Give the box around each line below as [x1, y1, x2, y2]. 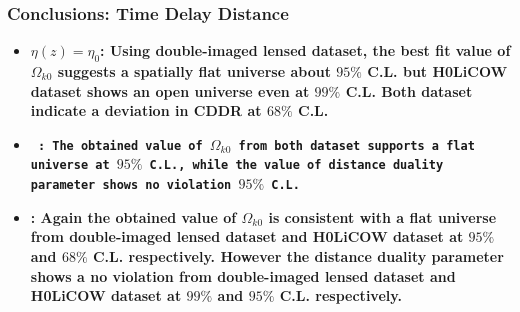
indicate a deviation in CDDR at [30, 100, 262, 121]
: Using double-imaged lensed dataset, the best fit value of [100, 40, 511, 61]
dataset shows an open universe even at [30, 80, 310, 101]
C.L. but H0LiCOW [367, 61, 508, 82]
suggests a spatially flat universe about [57, 61, 331, 82]
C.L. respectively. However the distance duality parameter [92, 245, 504, 266]
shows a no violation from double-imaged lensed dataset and [30, 265, 456, 286]
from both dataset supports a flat [238, 138, 475, 153]
